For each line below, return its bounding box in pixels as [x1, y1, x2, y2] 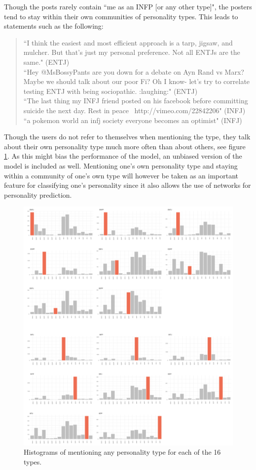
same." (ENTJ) [23, 56, 70, 67]
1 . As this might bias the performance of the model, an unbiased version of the [4, 151, 242, 161]
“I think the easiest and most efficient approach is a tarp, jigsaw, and [23, 37, 233, 47]
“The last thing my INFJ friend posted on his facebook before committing [23, 95, 248, 106]
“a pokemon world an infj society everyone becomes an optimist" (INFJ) [23, 115, 242, 125]
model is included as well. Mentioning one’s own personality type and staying [4, 160, 238, 171]
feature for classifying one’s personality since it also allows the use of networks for [4, 180, 251, 190]
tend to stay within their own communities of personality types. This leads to [4, 11, 238, 21]
